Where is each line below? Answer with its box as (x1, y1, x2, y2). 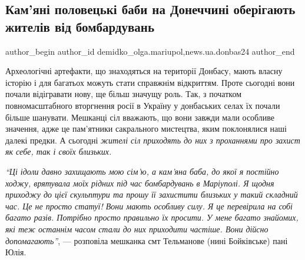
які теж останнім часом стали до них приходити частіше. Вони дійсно (5, 222, 268, 235)
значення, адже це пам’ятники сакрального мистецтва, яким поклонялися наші (5, 122, 287, 135)
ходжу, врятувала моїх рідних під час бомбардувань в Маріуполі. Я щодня (5, 176, 274, 189)
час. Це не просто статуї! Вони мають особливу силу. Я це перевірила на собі (5, 199, 293, 212)
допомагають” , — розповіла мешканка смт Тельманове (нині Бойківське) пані (5, 234, 288, 246)
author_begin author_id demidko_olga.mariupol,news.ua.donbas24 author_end (5, 45, 295, 57)
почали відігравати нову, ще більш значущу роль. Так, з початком (5, 88, 242, 100)
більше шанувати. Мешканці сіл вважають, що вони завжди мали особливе (5, 111, 275, 123)
